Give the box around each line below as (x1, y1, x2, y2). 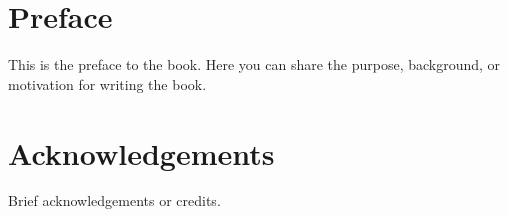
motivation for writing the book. (8, 73, 207, 94)
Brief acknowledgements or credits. (8, 190, 221, 211)
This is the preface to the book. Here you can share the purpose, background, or (8, 54, 501, 75)
